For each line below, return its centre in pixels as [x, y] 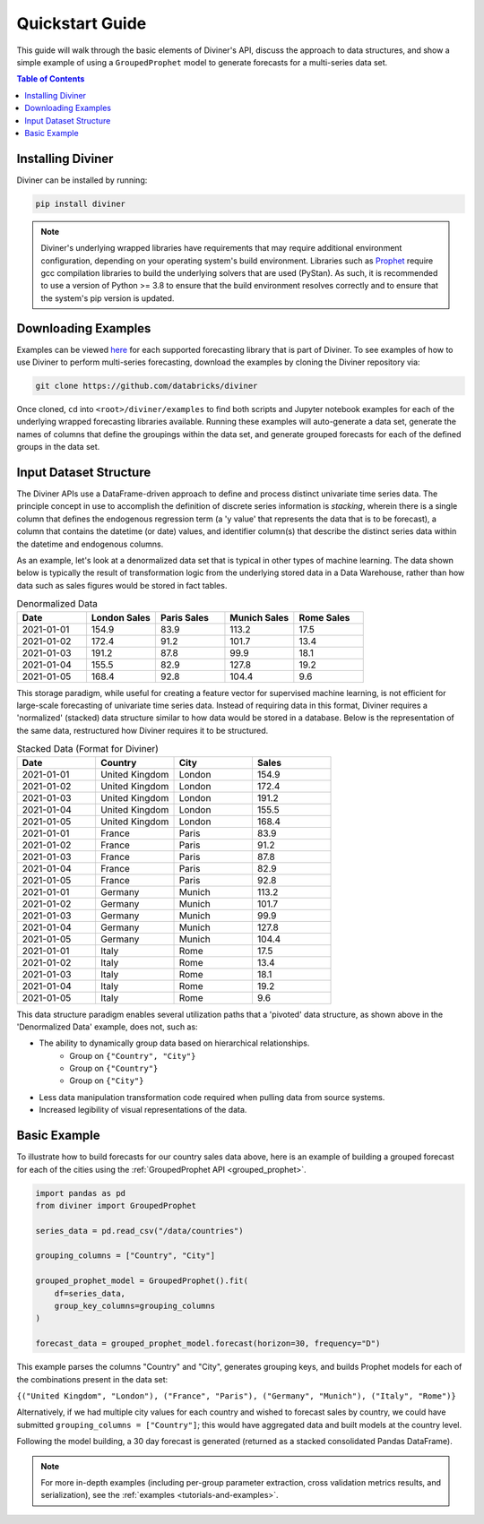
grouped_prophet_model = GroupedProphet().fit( [142, 1281]
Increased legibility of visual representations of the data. [143, 1110]
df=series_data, [90, 1293]
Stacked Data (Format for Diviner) [87, 749]
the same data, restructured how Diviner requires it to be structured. [143, 730]
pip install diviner [80, 203]
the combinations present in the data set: [92, 1379]
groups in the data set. [58, 447]
